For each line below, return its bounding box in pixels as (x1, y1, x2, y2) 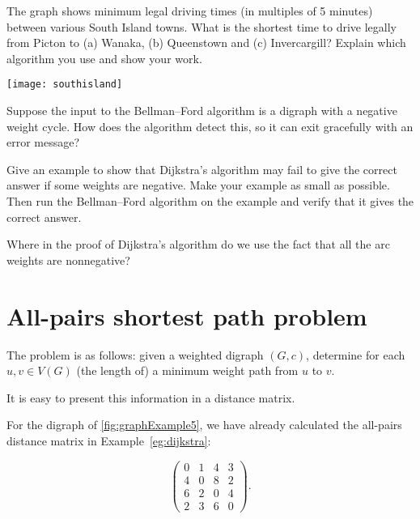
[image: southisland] (6, 79, 123, 91)
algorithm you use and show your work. (6, 49, 202, 66)
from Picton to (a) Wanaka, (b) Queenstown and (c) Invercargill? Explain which (6, 34, 406, 51)
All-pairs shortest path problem (6, 299, 367, 332)
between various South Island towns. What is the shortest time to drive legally (6, 18, 397, 35)
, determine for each (306, 346, 405, 363)
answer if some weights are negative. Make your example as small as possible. (6, 177, 390, 194)
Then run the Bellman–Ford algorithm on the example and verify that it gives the (6, 193, 414, 209)
